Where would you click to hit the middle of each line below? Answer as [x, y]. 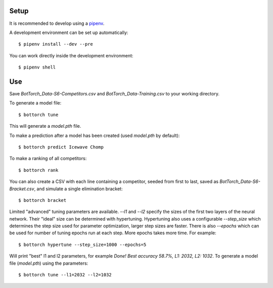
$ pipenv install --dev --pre [56, 44]
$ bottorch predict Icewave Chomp [61, 147]
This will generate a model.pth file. [45, 126]
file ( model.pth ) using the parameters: [49, 263]
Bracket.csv [22, 189]
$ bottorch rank [38, 170]
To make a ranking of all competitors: [48, 158]
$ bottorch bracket [42, 200]
